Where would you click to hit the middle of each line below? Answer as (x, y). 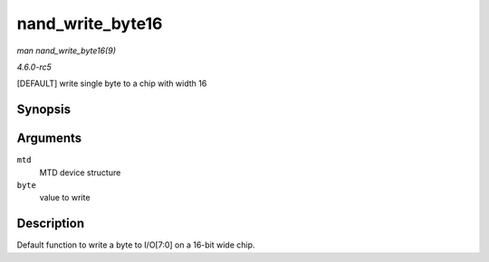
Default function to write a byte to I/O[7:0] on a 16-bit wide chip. (136, 245)
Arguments (49, 139)
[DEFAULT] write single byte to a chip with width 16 (112, 84)
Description (51, 224)
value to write (65, 198)
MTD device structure (80, 173)
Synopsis (44, 110)
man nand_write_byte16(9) (67, 51)
